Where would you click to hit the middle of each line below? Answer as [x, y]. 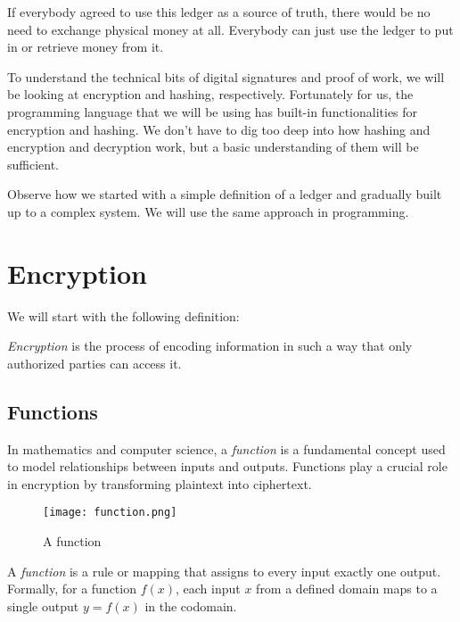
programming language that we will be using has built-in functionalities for [213, 111]
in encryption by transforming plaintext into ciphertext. [160, 483]
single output [43, 605]
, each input [208, 589]
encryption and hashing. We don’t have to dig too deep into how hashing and [219, 129]
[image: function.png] [110, 513]
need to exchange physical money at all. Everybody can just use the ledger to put [230, 29]
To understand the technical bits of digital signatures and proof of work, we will [226, 76]
